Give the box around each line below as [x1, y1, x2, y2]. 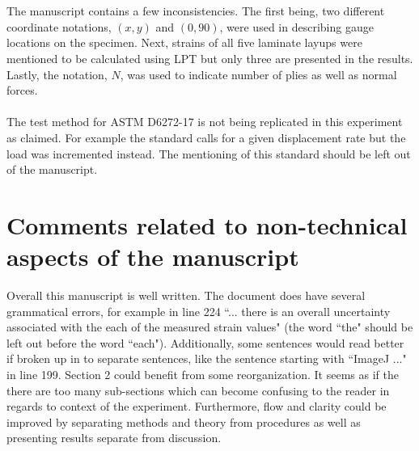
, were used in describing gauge [219, 18, 374, 35]
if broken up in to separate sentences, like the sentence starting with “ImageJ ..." [6, 350, 407, 367]
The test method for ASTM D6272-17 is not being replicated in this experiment [6, 113, 403, 130]
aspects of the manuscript [6, 240, 299, 273]
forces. [6, 82, 38, 99]
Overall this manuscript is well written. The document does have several [6, 287, 366, 304]
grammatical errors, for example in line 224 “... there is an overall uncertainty [6, 302, 391, 319]
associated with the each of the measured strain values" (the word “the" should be [6, 318, 413, 335]
